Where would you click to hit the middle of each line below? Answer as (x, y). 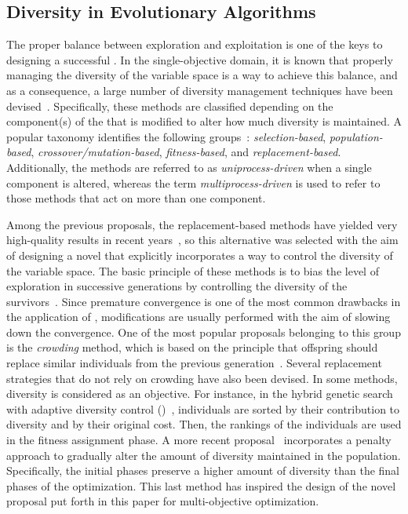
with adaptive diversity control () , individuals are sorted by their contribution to (203, 408)
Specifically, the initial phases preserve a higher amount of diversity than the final (203, 470)
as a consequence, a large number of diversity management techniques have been (200, 90)
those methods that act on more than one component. (136, 198)
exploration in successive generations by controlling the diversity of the (177, 286)
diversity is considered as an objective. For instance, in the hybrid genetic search (200, 394)
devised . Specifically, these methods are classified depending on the (170, 106)
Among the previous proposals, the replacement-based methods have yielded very (202, 224)
